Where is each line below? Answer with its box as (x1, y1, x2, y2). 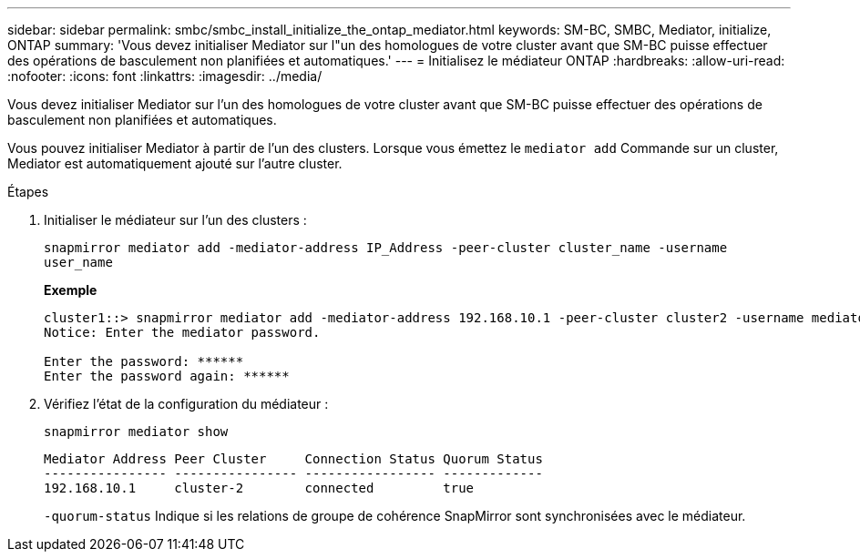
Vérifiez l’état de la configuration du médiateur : (44, 396, 329, 412)
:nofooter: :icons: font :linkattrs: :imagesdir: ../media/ (7, 68, 322, 84)
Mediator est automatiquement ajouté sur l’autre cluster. (7, 156, 343, 171)
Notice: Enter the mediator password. (44, 325, 321, 340)
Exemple (44, 282, 97, 298)
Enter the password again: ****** (44, 369, 290, 383)
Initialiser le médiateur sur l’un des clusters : (44, 212, 307, 228)
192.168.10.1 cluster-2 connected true (44, 481, 475, 495)
